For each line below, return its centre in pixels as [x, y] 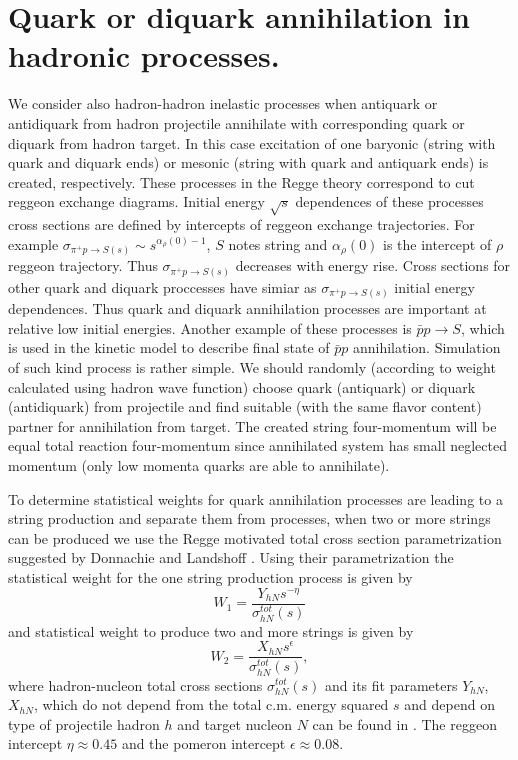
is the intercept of [437, 243]
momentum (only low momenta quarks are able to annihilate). [199, 464]
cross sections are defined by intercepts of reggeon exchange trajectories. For [241, 224]
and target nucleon [234, 723]
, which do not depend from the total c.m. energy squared [211, 704]
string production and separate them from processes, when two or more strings [249, 518]
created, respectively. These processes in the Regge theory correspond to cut [241, 181]
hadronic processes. [144, 55]
